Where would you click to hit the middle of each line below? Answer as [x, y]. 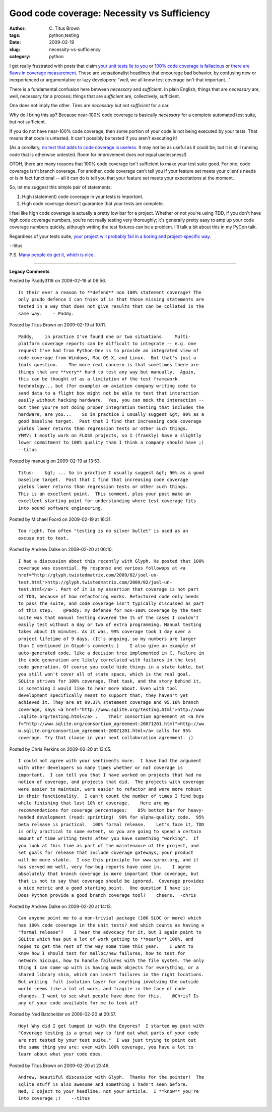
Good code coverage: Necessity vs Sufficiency [110, 13]
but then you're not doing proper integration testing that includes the [111, 407]
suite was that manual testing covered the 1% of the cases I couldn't [109, 617]
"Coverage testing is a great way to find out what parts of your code [109, 1033]
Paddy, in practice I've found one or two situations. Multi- [105, 336]
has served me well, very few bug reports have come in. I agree [105, 867]
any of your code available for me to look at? [78, 1003]
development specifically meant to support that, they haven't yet [103, 695]
